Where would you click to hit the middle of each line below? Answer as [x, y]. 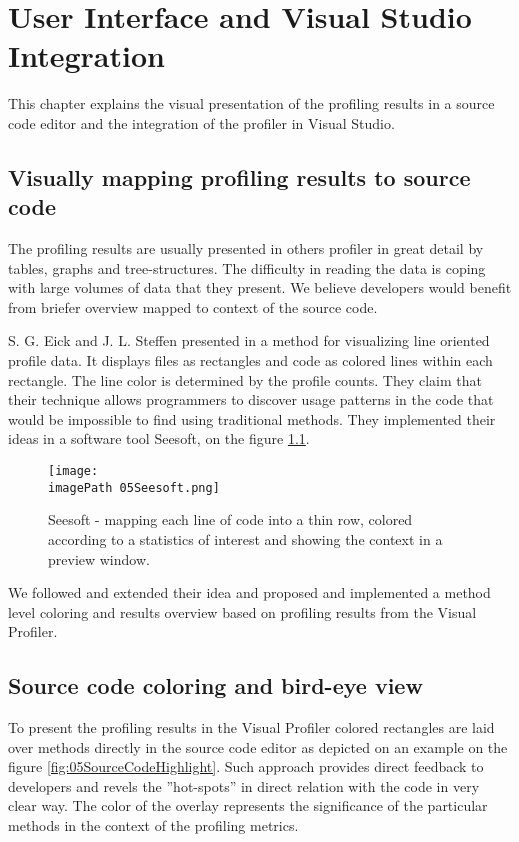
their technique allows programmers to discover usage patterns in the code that [251, 399]
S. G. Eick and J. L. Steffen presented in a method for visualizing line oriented [249, 340]
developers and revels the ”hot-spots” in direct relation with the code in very [244, 785]
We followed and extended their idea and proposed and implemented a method [249, 592]
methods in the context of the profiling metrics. [153, 825]
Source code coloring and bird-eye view [215, 685]
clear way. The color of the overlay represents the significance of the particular [248, 805]
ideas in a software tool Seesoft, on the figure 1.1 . [159, 438]
